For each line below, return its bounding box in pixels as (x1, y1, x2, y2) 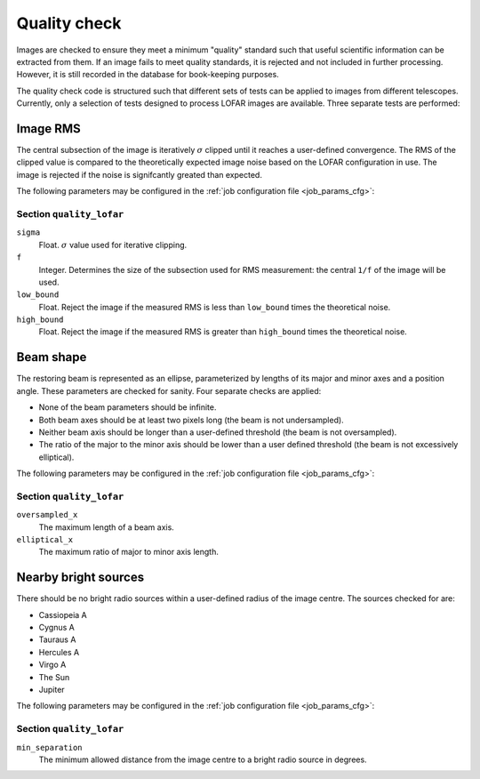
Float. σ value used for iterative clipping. (38, 239, 188, 250)
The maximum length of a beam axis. (38, 521, 175, 533)
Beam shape (16, 349, 87, 365)
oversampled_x (16, 510, 78, 520)
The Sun (38, 671, 70, 682)
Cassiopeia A (38, 609, 88, 620)
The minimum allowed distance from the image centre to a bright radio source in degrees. (38, 754, 368, 765)
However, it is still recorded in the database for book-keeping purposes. (16, 69, 279, 80)
